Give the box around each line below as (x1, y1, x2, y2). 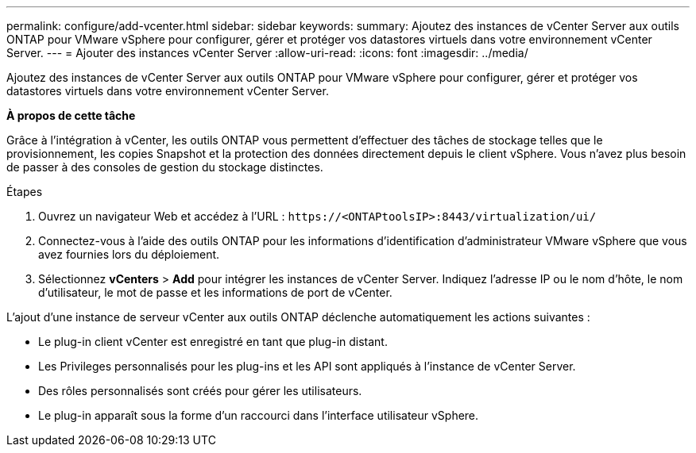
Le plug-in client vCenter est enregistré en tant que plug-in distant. (38, 335, 388, 348)
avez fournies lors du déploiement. (38, 248, 220, 261)
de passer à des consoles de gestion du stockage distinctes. (6, 160, 323, 174)
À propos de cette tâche (6, 109, 136, 122)
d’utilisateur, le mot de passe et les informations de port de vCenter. (38, 286, 392, 299)
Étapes (6, 185, 43, 198)
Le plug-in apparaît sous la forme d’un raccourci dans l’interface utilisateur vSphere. (38, 409, 479, 422)
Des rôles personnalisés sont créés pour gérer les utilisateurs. (38, 384, 362, 397)
